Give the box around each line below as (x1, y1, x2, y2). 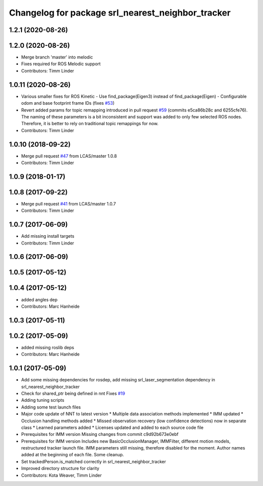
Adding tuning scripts (21, 397, 64, 403)
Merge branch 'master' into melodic (21, 54, 94, 60)
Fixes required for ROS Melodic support (21, 61, 101, 67)
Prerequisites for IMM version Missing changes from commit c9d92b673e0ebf (21, 431, 179, 437)
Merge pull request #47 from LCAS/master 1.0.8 (21, 153, 117, 159)
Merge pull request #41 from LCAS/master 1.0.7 (21, 201, 116, 206)
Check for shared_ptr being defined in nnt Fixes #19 (21, 390, 125, 396)
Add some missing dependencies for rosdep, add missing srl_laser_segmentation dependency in (21, 377, 215, 383)
